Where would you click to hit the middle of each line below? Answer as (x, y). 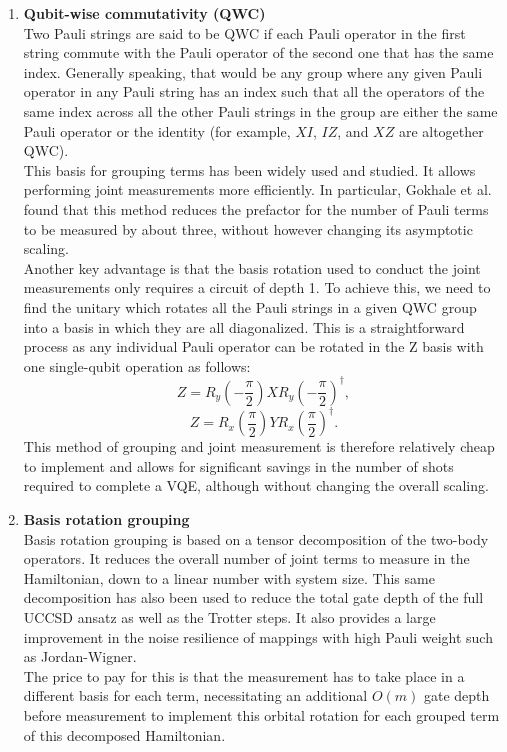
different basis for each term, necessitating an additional (195, 695)
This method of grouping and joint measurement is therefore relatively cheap (259, 446)
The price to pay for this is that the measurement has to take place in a (244, 675)
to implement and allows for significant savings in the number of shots (238, 465)
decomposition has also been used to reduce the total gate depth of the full (253, 597)
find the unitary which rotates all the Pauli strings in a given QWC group (250, 306)
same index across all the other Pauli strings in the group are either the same (260, 110)
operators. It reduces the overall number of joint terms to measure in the (246, 558)
